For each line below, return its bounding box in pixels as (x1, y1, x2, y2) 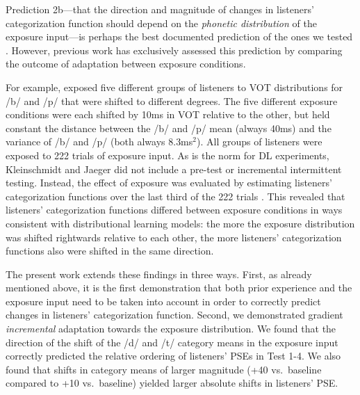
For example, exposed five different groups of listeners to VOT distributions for (6, 79, 343, 94)
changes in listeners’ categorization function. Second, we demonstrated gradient (6, 307, 343, 322)
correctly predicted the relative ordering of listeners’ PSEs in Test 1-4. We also (6, 348, 341, 363)
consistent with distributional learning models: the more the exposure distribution (6, 216, 355, 230)
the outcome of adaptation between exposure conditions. (6, 56, 246, 71)
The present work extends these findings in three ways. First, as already (6, 266, 312, 281)
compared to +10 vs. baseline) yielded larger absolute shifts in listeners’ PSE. (6, 376, 338, 390)
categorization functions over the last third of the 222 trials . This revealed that (6, 188, 345, 203)
